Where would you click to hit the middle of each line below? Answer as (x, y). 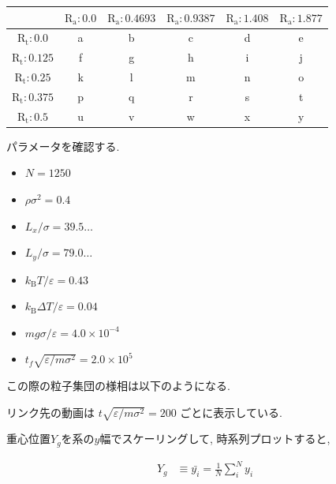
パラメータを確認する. (63, 146)
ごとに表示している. (231, 412)
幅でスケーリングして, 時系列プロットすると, (215, 439)
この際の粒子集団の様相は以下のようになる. (118, 386)
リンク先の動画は (50, 412)
